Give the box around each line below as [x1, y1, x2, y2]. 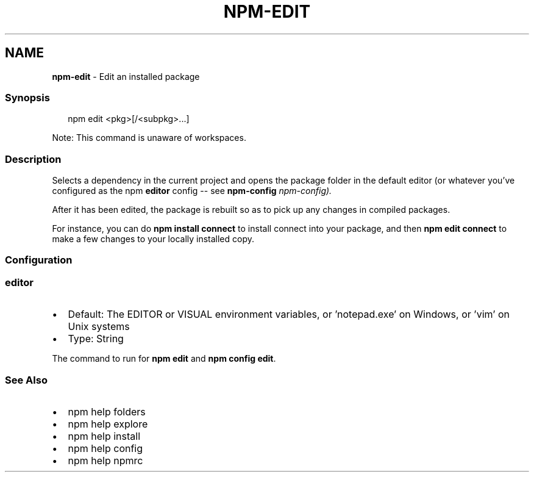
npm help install [68, 429, 141, 442]
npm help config [68, 442, 143, 454]
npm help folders [68, 405, 146, 418]
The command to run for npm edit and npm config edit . [52, 353, 276, 364]
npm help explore [68, 417, 148, 430]
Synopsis [5, 91, 50, 104]
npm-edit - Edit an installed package [52, 71, 200, 82]
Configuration [5, 254, 73, 267]
